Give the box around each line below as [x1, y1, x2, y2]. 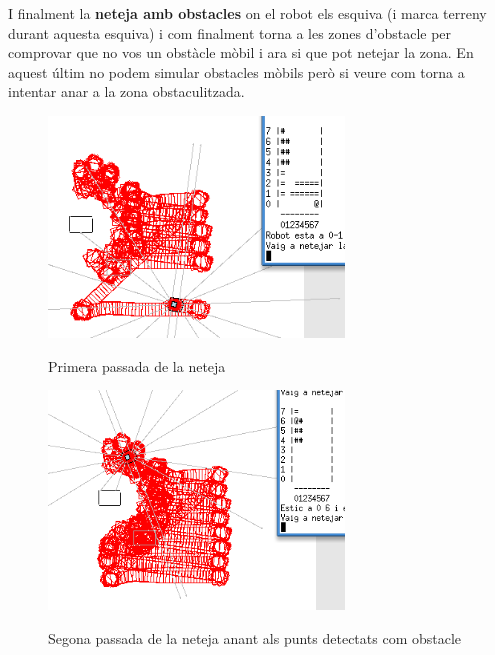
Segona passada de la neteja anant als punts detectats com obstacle [48, 627, 462, 648]
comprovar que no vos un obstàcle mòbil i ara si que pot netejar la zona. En [8, 42, 474, 63]
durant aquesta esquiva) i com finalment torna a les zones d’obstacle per [8, 22, 452, 43]
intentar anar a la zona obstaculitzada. [8, 81, 245, 102]
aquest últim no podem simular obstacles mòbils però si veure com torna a [8, 61, 465, 82]
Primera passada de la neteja [48, 355, 226, 376]
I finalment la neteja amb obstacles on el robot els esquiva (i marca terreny [8, 3, 487, 23]
